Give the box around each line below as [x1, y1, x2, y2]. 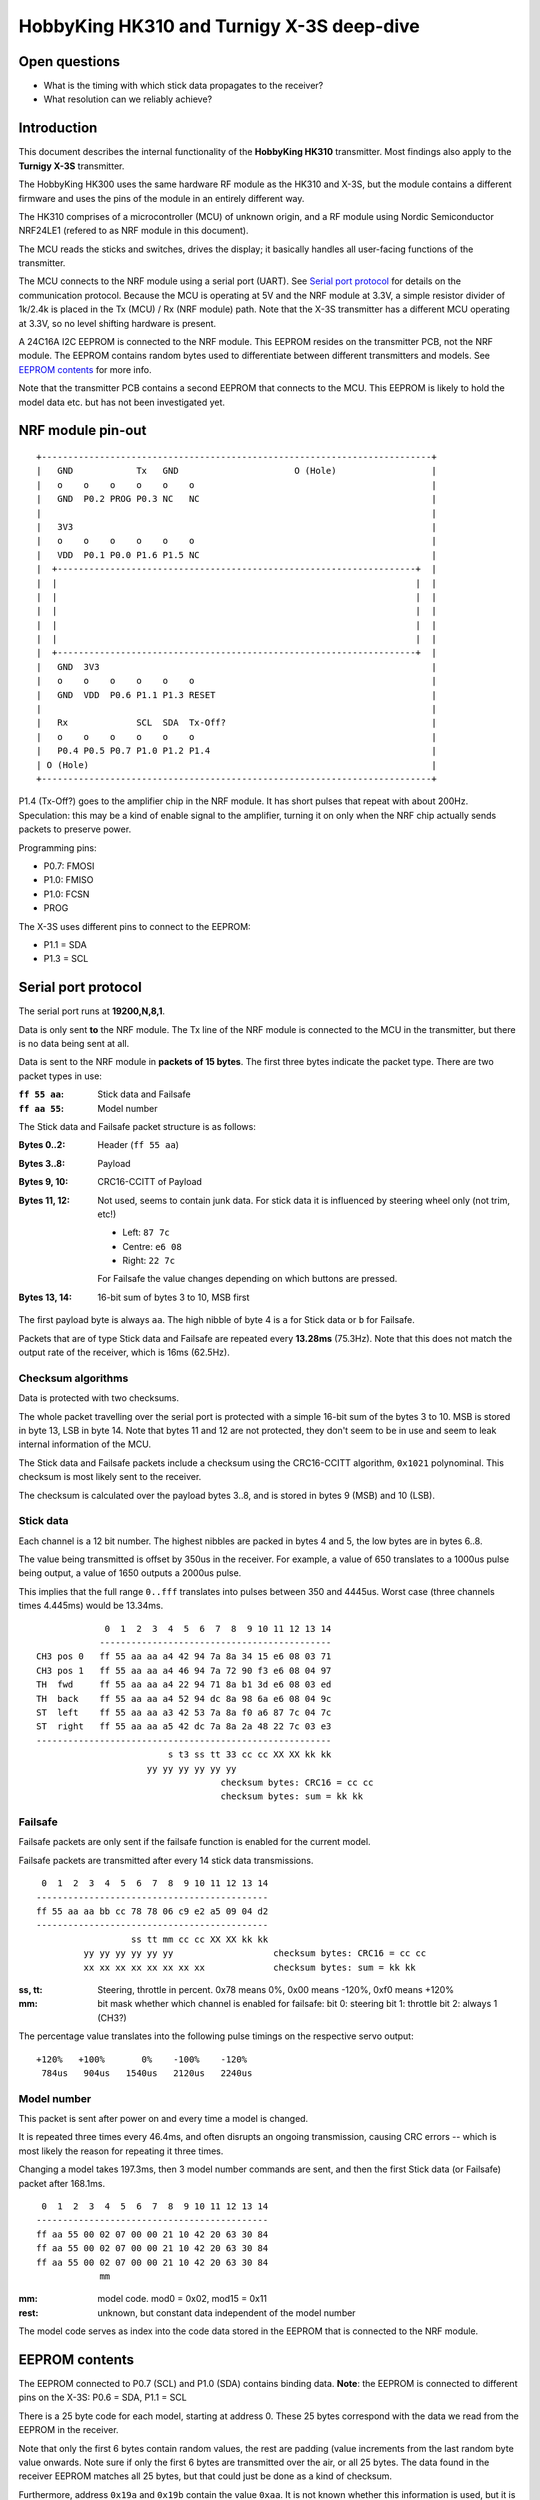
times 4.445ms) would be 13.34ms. [18, 1600, 164, 1612]
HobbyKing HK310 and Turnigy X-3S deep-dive [18, 15, 420, 37]
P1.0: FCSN [43, 888, 90, 900]
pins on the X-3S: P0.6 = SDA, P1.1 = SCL [18, 2391, 187, 2404]
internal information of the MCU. [18, 1438, 152, 1450]
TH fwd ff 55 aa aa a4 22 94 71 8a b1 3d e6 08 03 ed [36, 1679, 332, 1690]
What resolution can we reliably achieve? [43, 93, 213, 105]
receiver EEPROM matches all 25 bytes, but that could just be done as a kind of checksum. [18, 2470, 393, 2482]
